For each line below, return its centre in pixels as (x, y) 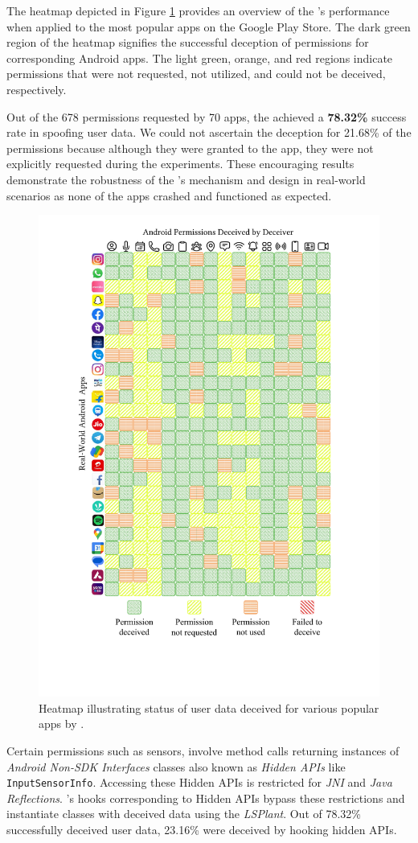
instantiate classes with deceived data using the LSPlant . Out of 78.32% (184, 814)
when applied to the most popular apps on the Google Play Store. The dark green (209, 26)
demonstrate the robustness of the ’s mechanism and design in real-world (186, 179)
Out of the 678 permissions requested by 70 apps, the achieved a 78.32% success (207, 116)
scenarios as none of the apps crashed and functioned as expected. (169, 195)
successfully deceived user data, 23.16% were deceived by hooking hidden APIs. (202, 830)
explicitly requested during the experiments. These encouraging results (180, 164)
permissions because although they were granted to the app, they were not (190, 148)
